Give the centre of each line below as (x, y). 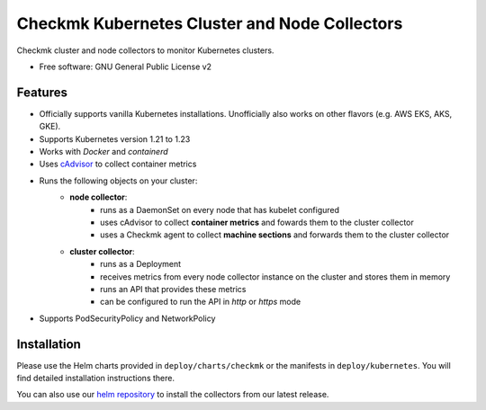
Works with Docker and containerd (103, 152)
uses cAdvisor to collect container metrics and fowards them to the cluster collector (257, 222)
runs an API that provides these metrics (173, 289)
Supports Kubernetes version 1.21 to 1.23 (115, 138)
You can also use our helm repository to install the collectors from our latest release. (173, 395)
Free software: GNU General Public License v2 (125, 67)
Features (42, 92)
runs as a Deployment (141, 264)
